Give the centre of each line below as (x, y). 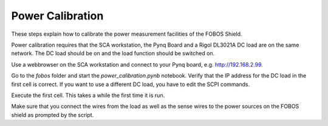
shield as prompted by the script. (53, 114)
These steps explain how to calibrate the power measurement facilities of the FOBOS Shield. (127, 34)
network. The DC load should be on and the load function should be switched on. (113, 53)
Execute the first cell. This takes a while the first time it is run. (88, 95)
